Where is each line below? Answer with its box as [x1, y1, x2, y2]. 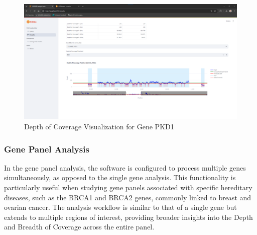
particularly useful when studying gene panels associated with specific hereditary [4, 182, 252, 192]
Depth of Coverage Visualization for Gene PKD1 [24, 121, 174, 131]
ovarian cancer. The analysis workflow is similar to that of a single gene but [4, 202, 237, 212]
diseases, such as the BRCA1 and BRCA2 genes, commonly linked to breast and [4, 192, 251, 202]
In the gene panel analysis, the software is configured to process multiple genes [4, 162, 246, 173]
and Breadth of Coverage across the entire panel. [4, 221, 155, 232]
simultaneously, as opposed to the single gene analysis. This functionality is [4, 172, 236, 183]
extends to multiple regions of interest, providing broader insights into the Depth [4, 211, 253, 222]
